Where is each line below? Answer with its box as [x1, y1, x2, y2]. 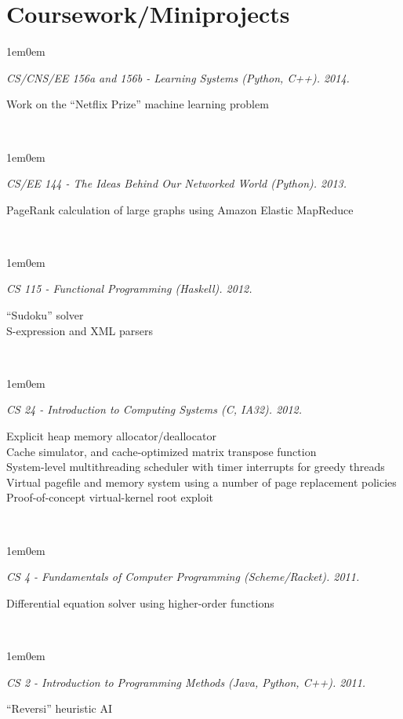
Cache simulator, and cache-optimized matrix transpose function [6, 443, 317, 459]
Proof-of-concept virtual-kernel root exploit [6, 489, 214, 505]
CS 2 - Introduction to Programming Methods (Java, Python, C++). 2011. [6, 673, 366, 690]
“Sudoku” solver [6, 307, 84, 323]
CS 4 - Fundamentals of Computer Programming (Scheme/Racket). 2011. [6, 568, 360, 585]
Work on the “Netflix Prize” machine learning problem [6, 96, 269, 112]
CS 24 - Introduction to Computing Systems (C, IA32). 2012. [6, 401, 303, 418]
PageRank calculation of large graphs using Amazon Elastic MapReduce [6, 201, 354, 217]
